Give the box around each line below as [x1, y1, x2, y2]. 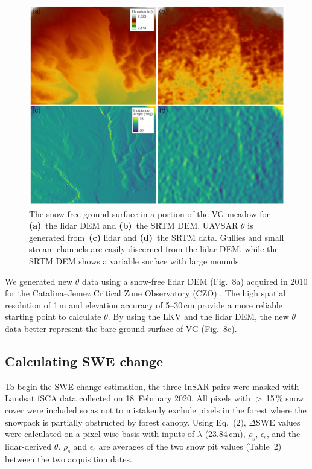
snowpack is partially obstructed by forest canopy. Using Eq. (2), [5, 415, 246, 428]
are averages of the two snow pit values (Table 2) [98, 439, 282, 452]
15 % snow [266, 392, 304, 404]
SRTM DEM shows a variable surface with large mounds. [29, 255, 241, 267]
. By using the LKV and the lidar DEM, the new [107, 310, 289, 323]
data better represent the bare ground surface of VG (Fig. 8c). [5, 322, 237, 335]
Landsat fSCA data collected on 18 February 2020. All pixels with [5, 392, 251, 404]
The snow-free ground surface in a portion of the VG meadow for [29, 207, 270, 220]
